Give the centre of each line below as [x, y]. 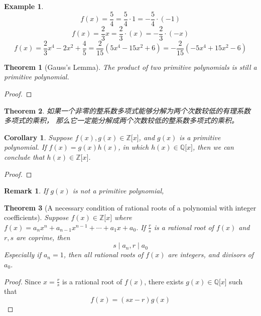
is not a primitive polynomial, [118, 191]
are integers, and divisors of [211, 254]
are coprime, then [43, 237]
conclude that [24, 156]
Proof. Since [23, 281]
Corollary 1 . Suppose [38, 137]
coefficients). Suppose [36, 217]
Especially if [23, 254]
